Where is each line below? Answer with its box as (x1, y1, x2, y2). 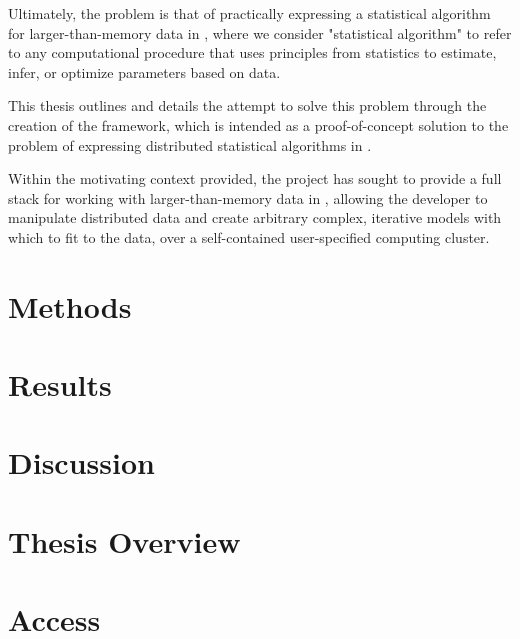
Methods (8, 285, 132, 326)
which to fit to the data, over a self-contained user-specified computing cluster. (8, 226, 490, 247)
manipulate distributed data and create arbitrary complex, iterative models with (8, 207, 502, 228)
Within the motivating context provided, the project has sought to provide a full (8, 168, 502, 189)
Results (8, 364, 112, 405)
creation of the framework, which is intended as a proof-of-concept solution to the (8, 114, 509, 135)
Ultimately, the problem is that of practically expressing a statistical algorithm (8, 3, 491, 23)
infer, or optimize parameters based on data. (8, 61, 281, 82)
